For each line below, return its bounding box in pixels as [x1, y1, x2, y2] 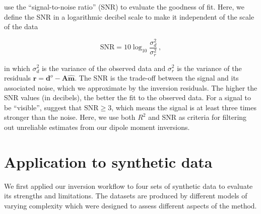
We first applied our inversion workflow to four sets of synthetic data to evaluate [4, 180, 253, 191]
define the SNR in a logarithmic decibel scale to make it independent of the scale [4, 11, 254, 22]
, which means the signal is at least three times [111, 102, 256, 112]
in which [4, 62, 30, 73]
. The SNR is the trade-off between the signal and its [75, 73, 239, 83]
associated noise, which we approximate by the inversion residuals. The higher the [4, 82, 257, 93]
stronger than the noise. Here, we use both [4, 112, 136, 122]
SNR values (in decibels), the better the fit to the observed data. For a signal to [4, 92, 251, 103]
